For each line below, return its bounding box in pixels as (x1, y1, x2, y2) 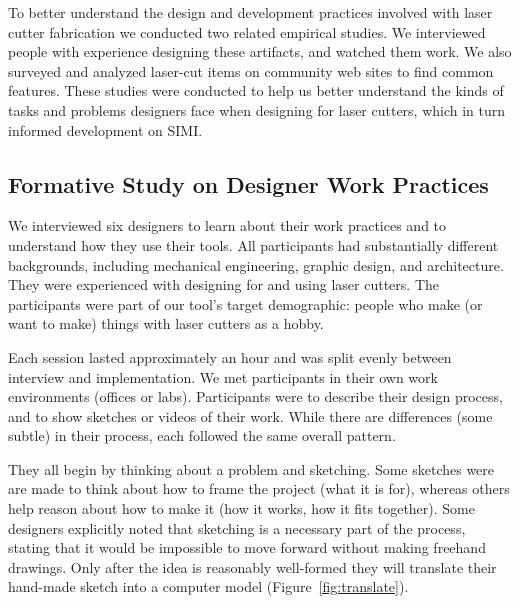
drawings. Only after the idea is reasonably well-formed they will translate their (8, 556, 497, 577)
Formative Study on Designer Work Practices (8, 168, 489, 199)
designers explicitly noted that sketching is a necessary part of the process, (8, 517, 466, 538)
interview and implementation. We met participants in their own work (8, 366, 438, 387)
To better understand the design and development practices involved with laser (8, 2, 493, 22)
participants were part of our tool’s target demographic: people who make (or (8, 293, 483, 314)
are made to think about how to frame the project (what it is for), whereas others (8, 478, 510, 499)
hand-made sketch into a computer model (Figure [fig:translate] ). (8, 576, 409, 597)
